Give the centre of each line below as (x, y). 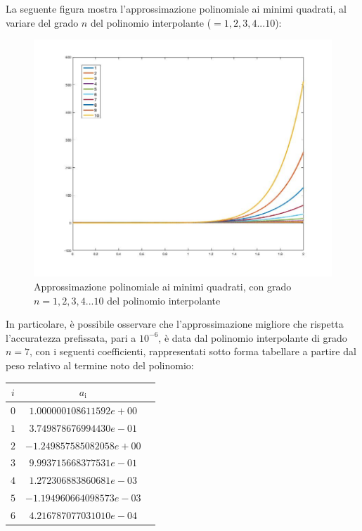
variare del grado (42, 22)
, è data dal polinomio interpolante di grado (253, 337)
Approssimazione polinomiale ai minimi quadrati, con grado (163, 286)
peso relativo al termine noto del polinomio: (100, 365)
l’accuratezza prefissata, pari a (71, 337)
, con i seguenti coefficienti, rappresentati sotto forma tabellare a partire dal (193, 351)
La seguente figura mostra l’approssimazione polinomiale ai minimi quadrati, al (176, 8)
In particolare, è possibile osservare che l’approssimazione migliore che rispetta (175, 324)
